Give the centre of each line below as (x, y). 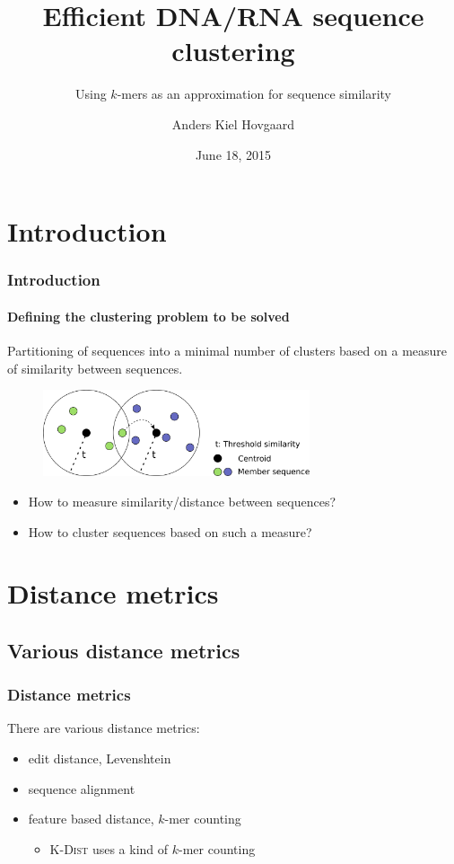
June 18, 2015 (233, 154)
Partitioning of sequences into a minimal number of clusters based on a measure (227, 350)
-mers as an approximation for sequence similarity (254, 94)
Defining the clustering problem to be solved (148, 316)
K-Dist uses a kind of (109, 848)
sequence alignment (82, 788)
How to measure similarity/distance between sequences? (182, 501)
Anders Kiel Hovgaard (233, 123)
